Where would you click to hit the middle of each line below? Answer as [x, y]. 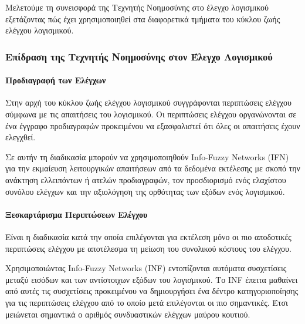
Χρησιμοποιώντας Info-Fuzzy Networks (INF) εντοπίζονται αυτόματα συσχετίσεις [146, 268]
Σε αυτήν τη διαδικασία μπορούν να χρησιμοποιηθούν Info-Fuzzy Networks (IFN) [147, 156]
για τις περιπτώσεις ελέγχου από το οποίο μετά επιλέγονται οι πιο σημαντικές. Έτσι [147, 302]
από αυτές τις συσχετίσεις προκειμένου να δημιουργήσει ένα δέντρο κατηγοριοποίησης [152, 291]
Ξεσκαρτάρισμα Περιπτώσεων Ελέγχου [77, 214]
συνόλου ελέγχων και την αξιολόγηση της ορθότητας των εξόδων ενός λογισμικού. [145, 191]
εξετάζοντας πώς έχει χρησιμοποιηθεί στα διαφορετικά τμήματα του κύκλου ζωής [143, 18]
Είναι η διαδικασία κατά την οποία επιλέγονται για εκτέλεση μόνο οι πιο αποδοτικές [148, 236]
